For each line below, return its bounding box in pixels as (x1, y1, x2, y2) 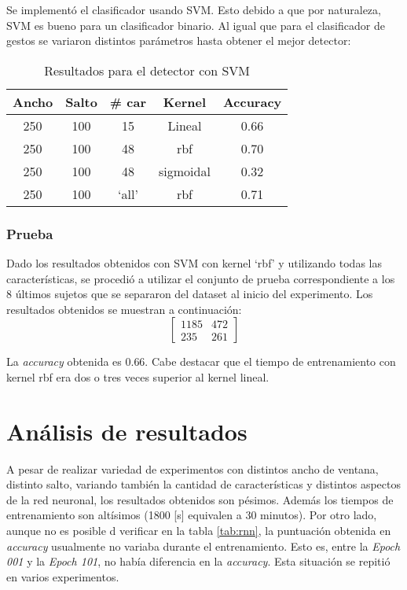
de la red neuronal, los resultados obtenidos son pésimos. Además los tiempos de (6, 491, 394, 507)
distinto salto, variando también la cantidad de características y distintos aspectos (6, 476, 401, 492)
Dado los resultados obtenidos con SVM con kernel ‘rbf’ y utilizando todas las (6, 255, 382, 271)
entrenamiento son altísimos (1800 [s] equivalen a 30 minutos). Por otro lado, (6, 507, 377, 523)
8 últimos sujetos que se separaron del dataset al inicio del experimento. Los (6, 286, 373, 302)
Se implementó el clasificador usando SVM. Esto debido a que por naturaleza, (6, 2, 381, 17)
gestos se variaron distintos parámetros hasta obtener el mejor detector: (6, 32, 351, 49)
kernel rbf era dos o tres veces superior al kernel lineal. (6, 368, 269, 385)
